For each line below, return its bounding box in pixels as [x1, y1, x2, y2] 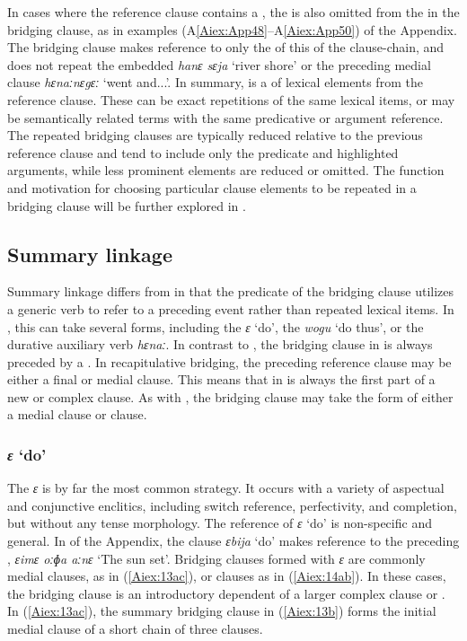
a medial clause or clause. [7, 405, 147, 424]
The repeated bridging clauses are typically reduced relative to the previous [7, 126, 423, 145]
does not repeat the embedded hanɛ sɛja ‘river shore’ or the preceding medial [7, 55, 431, 74]
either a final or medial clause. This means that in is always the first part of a [7, 370, 436, 389]
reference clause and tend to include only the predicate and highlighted [7, 143, 399, 162]
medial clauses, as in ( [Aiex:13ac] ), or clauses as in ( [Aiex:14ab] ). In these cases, [7, 566, 446, 585]
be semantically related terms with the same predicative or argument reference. [7, 108, 444, 127]
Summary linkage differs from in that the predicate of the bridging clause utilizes [7, 282, 454, 301]
